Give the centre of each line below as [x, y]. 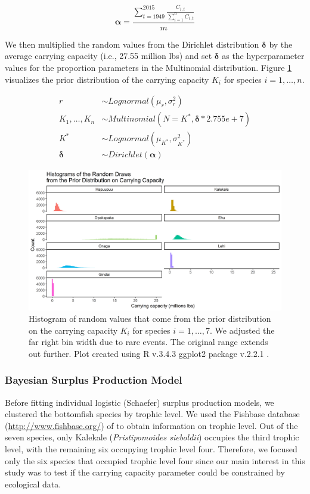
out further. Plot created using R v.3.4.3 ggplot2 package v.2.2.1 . [149, 353]
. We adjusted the [242, 330]
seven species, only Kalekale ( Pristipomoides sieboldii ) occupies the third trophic [152, 437]
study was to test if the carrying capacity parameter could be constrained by [145, 472]
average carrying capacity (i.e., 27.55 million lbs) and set [108, 56]
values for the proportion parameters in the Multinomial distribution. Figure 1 [148, 67]
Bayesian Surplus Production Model [94, 380]
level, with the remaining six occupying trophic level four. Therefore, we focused [151, 449]
